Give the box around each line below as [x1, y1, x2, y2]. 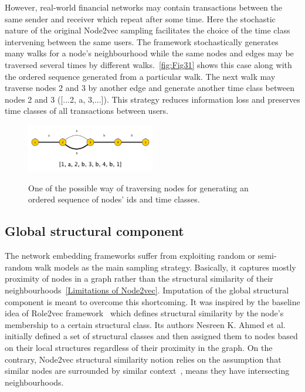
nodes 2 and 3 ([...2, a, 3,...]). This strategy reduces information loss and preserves [5, 93, 300, 105]
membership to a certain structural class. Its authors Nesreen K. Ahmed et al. [5, 318, 286, 330]
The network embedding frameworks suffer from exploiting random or [5, 249, 256, 262]
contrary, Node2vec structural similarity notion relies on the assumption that [5, 353, 282, 365]
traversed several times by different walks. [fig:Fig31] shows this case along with [5, 58, 292, 70]
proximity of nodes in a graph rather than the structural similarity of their [5, 272, 273, 285]
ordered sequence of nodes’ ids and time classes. [28, 193, 200, 205]
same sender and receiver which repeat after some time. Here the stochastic [5, 12, 276, 25]
